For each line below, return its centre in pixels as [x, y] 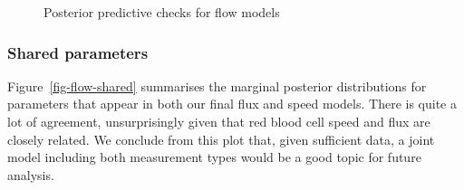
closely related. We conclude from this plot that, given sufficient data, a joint [221, 139]
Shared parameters [78, 52]
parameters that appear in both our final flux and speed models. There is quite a [232, 104]
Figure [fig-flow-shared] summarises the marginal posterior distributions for [217, 85]
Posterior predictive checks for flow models [162, 12]
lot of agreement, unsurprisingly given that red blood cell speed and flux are [219, 121]
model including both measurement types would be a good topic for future [214, 157]
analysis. [31, 174]
